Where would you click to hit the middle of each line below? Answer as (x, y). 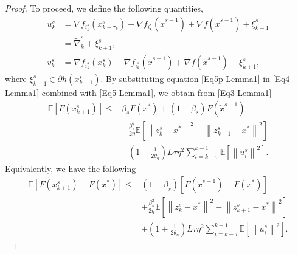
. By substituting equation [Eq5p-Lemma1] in (185, 79)
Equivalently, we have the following (71, 168)
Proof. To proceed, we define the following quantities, (104, 8)
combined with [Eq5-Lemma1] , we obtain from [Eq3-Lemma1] (157, 92)
